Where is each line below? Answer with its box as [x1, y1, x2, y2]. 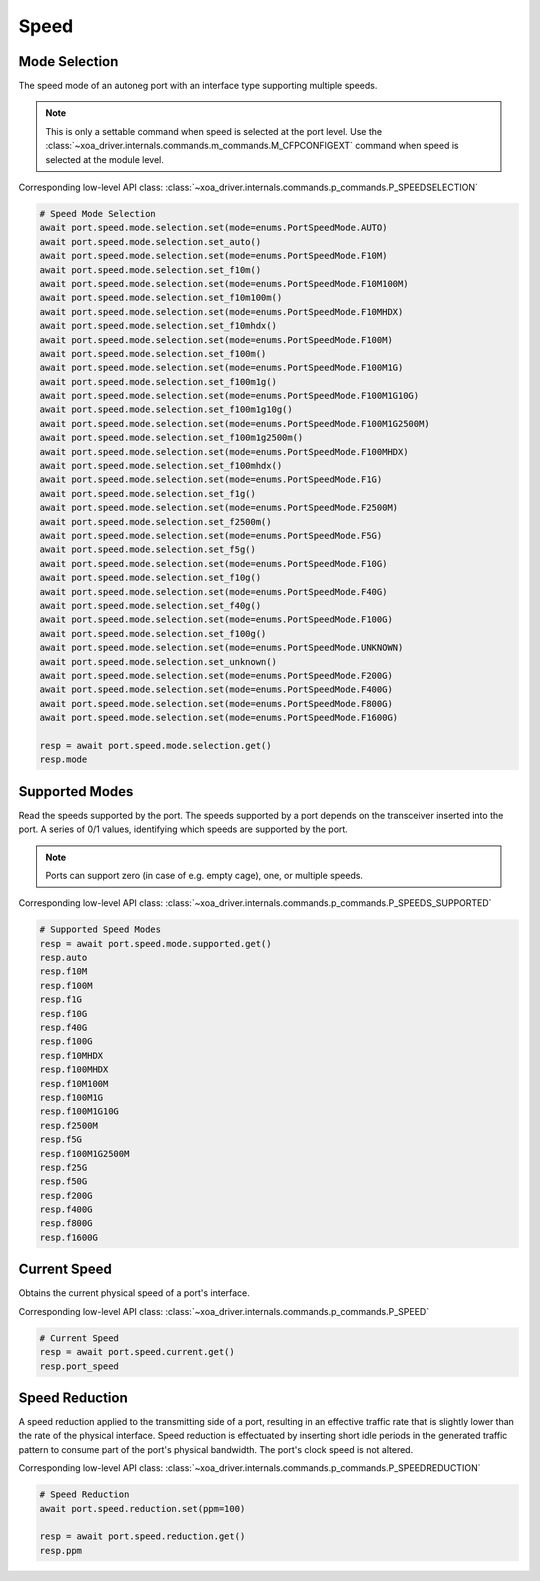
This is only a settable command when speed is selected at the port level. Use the [45, 125, 383, 137]
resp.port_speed [39, 1360, 120, 1372]
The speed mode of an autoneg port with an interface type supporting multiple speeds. [18, 80, 378, 92]
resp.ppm [39, 1545, 83, 1556]
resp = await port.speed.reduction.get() [39, 1531, 246, 1542]
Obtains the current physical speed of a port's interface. [18, 1287, 250, 1299]
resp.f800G [39, 1218, 93, 1229]
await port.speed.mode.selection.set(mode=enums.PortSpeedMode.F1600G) [39, 712, 399, 724]
